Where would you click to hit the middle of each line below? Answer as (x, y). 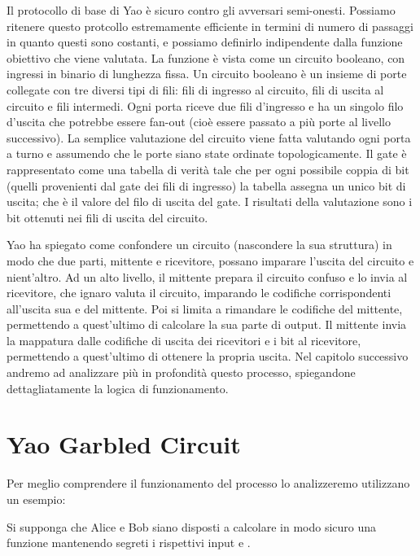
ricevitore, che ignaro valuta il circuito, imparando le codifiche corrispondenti (199, 293)
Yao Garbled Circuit (124, 444)
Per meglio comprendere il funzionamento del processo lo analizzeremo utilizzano (208, 483)
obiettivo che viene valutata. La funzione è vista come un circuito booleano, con (206, 57)
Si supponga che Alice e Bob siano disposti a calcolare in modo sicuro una (192, 526)
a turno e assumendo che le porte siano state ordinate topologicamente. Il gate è (207, 153)
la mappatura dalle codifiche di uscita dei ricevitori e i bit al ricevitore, (184, 340)
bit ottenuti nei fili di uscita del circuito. (107, 217)
